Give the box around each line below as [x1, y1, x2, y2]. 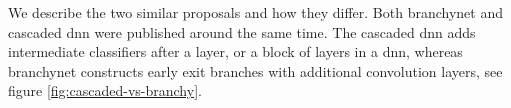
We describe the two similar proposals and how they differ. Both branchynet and [8, 2, 504, 22]
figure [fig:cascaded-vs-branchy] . [8, 80, 202, 101]
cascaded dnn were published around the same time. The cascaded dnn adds [8, 21, 476, 42]
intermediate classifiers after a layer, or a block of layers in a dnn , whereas [8, 41, 463, 62]
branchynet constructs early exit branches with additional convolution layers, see [8, 60, 503, 81]
